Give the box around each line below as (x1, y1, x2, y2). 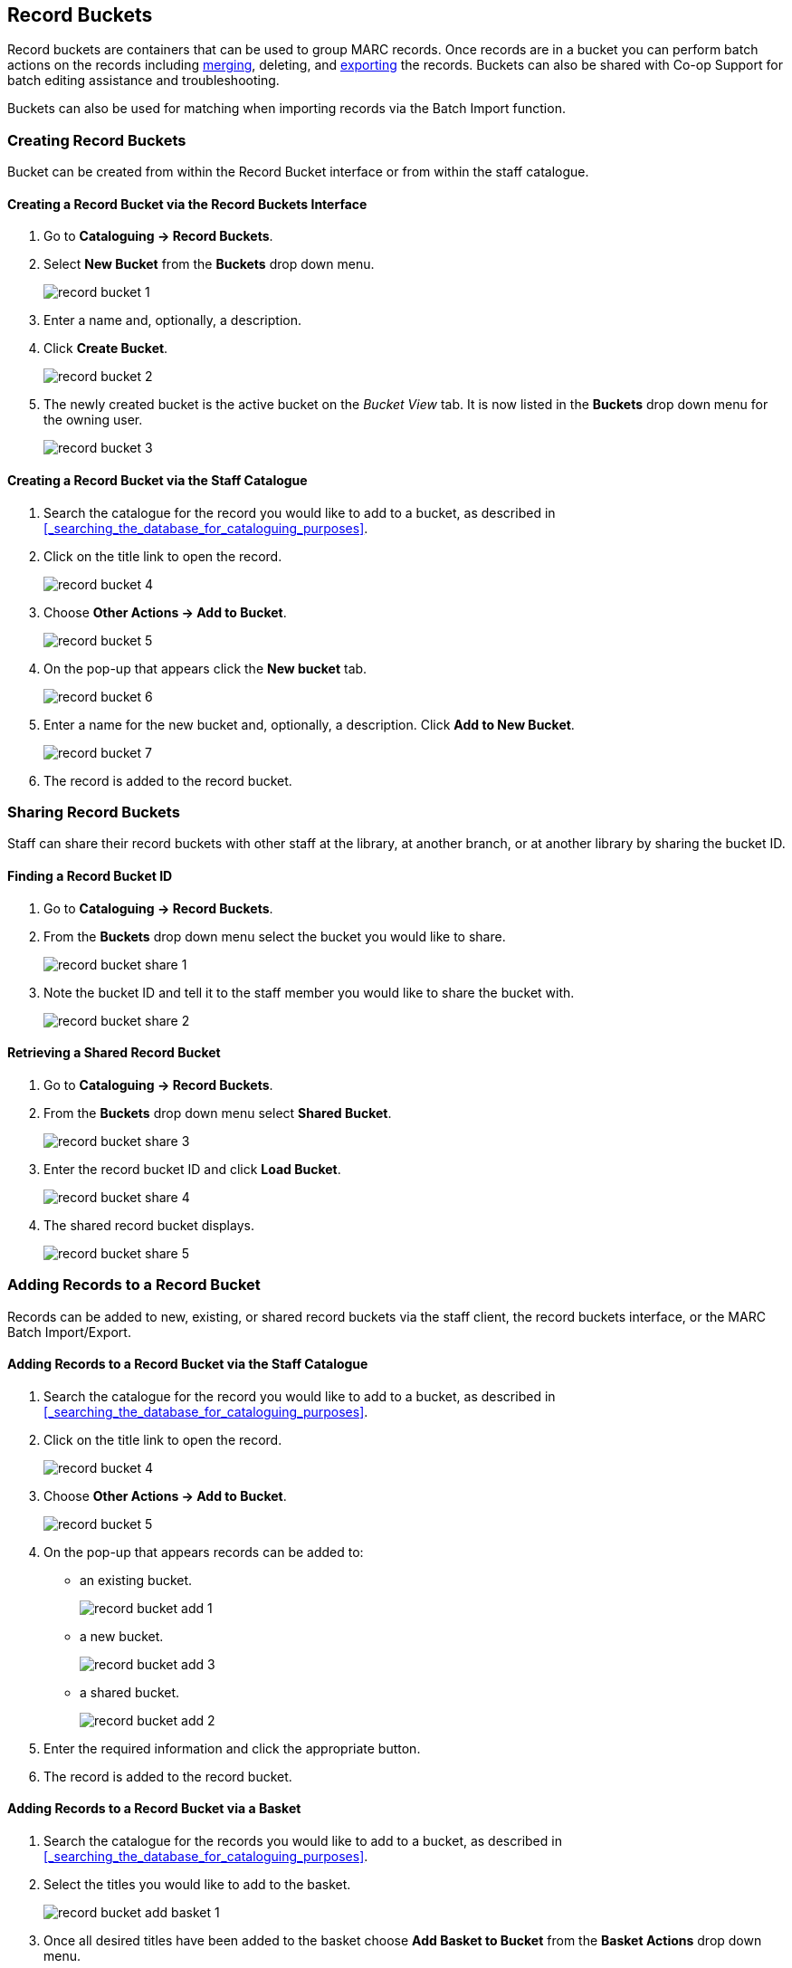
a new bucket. (80, 1628, 164, 1644)
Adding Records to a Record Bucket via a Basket (7, 1801, 301, 1817)
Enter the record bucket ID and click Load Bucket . (43, 1161, 341, 1177)
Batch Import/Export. (7, 1323, 131, 1340)
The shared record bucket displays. (43, 1217, 254, 1233)
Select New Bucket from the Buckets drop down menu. (43, 256, 375, 272)
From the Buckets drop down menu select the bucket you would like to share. (43, 928, 506, 944)
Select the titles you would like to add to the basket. (43, 1876, 351, 1892)
